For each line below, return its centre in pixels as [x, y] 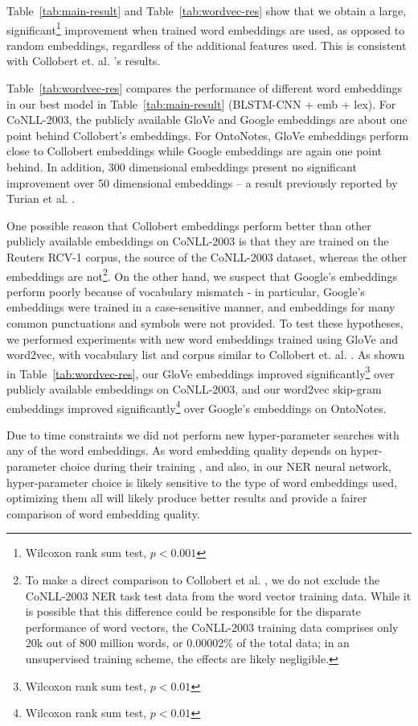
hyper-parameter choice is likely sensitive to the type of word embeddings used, [202, 482]
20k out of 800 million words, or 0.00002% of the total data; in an [187, 643]
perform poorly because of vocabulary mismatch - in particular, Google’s [186, 291]
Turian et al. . [41, 198]
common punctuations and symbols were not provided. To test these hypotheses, [205, 323]
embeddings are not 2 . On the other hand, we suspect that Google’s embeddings [202, 274]
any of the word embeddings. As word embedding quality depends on [177, 450]
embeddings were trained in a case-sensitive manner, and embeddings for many [201, 307]
